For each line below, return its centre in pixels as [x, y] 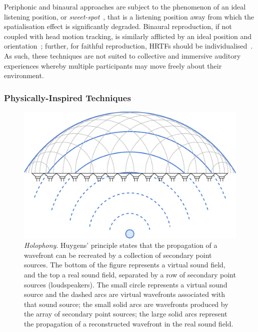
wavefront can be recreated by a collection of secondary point [118, 255]
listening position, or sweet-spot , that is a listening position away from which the [129, 16]
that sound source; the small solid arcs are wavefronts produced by [126, 304]
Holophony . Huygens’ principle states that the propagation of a [121, 245]
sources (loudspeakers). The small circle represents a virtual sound [126, 284]
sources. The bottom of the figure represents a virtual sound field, [125, 265]
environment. [24, 75]
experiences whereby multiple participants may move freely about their [113, 65]
